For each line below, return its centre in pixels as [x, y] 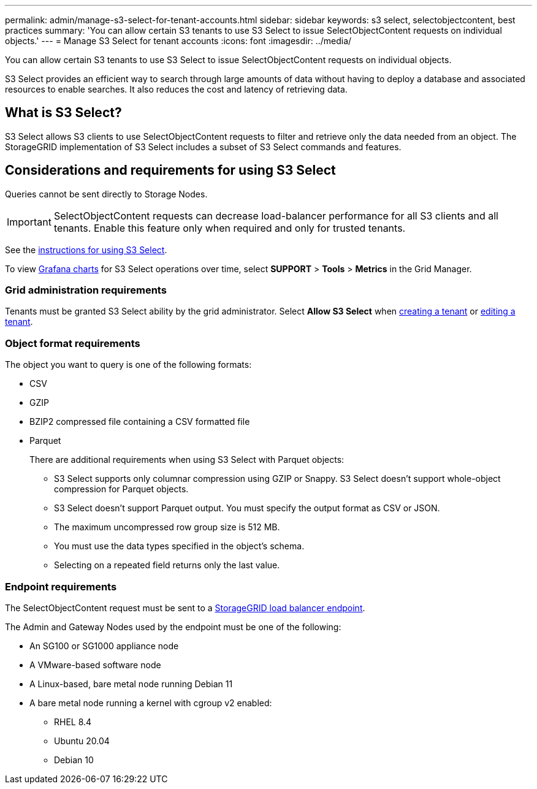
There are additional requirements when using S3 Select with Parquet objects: [187, 460]
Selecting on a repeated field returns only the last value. [167, 565]
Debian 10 [74, 760]
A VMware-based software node [95, 665]
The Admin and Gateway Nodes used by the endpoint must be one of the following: [173, 627]
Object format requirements [73, 343]
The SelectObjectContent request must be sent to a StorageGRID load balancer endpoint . [185, 608]
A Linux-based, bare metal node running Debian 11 [131, 684]
